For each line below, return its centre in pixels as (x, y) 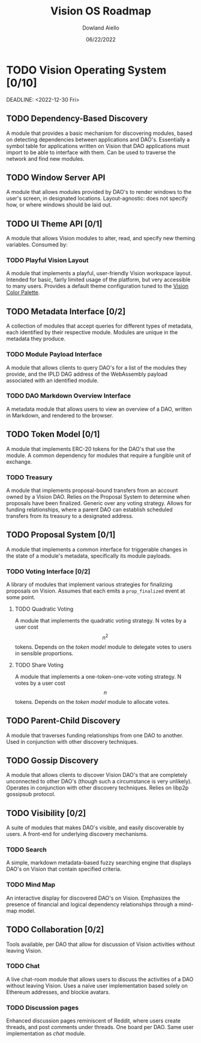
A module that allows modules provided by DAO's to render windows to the (99, 192)
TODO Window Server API (56, 177)
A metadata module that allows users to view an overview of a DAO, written (99, 409)
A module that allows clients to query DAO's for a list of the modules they (97, 367)
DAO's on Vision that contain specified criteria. (64, 869)
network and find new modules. (45, 158)
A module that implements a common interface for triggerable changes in (97, 549)
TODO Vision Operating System (86, 70)
